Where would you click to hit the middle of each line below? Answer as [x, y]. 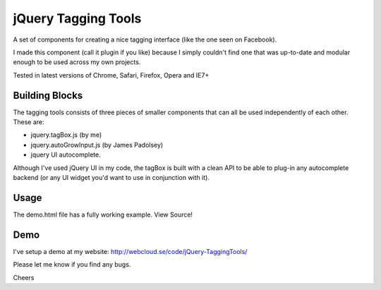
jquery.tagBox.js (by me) [66, 135]
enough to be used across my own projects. [77, 62]
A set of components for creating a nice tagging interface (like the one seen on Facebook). [145, 40]
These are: [29, 122]
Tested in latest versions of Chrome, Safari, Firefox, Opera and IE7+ [111, 75]
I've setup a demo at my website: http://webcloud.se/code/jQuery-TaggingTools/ [130, 251]
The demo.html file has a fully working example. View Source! [103, 215]
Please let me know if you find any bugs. [72, 265]
